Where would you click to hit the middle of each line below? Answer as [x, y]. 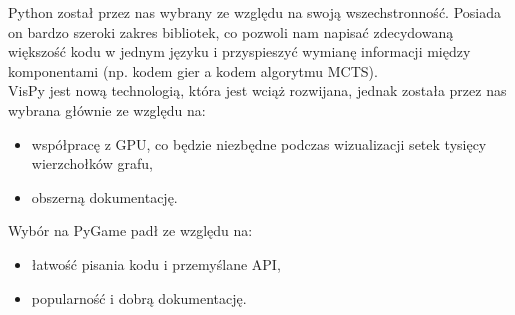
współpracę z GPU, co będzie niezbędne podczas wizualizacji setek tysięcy [259, 143]
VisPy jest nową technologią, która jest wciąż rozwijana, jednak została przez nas [257, 90]
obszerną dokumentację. [104, 196]
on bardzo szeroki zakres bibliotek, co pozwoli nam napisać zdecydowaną [231, 31]
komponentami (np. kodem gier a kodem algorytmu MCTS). [193, 70]
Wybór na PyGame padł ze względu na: [130, 230]
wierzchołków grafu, [92, 163]
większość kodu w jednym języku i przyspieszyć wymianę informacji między [239, 51]
